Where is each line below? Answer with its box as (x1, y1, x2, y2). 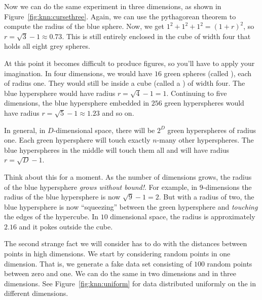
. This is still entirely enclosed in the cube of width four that (62, 30, 251, 41)
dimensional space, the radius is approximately (110, 211, 255, 222)
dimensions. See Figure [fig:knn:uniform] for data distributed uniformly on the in (4, 278, 256, 288)
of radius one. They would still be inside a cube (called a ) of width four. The (4, 78, 245, 88)
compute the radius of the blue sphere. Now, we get (4, 21, 164, 31)
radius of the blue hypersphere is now (4, 191, 121, 202)
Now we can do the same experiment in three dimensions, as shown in (4, 1, 221, 11)
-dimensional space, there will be (53, 124, 155, 135)
